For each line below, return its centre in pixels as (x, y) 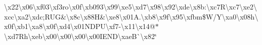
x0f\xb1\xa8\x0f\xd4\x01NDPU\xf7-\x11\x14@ (80, 26)
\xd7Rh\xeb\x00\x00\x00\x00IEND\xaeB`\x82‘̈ (80, 36)
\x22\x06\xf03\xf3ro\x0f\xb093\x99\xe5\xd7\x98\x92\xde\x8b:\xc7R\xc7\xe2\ (131, 6)
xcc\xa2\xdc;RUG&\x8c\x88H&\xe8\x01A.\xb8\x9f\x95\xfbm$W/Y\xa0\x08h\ (131, 16)
